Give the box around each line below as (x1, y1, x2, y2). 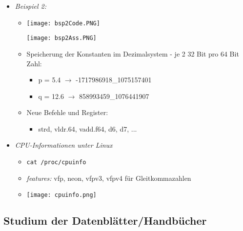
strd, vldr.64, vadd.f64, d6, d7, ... (38, 123, 137, 134)
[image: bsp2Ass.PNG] (26, 35, 97, 42)
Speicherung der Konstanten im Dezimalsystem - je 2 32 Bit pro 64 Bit (26, 48, 239, 58)
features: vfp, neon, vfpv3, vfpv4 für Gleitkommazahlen (26, 173, 191, 183)
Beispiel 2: (15, 1, 47, 11)
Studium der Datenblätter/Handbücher (3, 213, 207, 228)
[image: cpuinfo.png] (26, 192, 97, 199)
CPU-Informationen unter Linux (15, 140, 113, 150)
